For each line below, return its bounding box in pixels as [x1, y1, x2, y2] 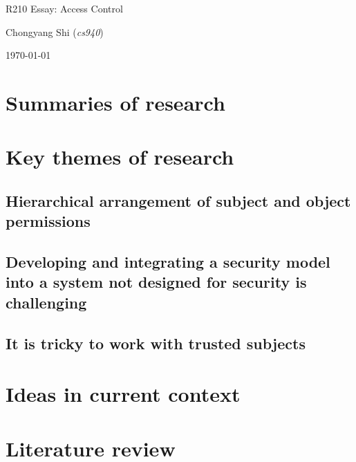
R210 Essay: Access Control [6, 1, 123, 15]
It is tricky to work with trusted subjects [6, 332, 306, 353]
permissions [6, 210, 91, 232]
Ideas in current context [6, 380, 241, 408]
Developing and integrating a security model [6, 251, 330, 272]
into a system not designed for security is [6, 271, 307, 293]
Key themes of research [6, 142, 234, 171]
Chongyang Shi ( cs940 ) [6, 24, 104, 39]
